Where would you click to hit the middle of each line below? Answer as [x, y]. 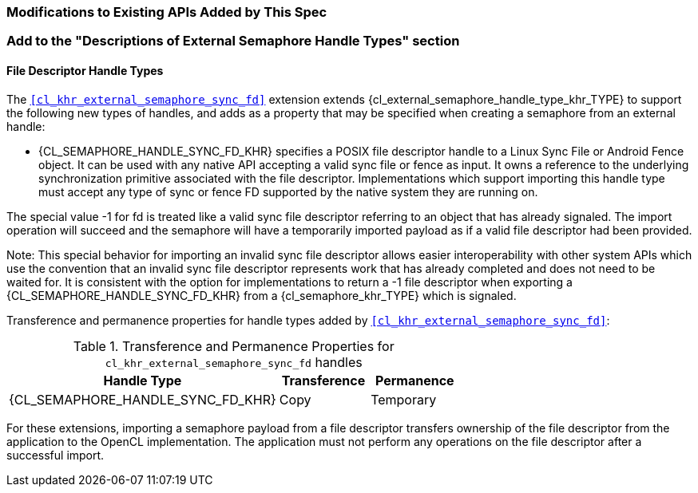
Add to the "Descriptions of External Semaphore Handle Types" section [233, 41]
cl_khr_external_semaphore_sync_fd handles [234, 362]
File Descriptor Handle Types [85, 70]
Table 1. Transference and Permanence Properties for [234, 346]
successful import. [56, 455]
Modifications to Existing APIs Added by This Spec [167, 12]
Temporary [404, 399]
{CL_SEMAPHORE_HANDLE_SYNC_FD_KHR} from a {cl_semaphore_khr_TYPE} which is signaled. [262, 295]
